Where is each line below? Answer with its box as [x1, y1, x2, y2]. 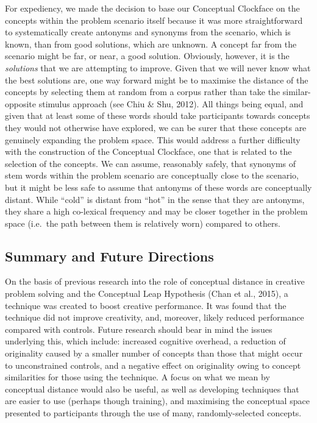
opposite [5, 97, 37, 110]
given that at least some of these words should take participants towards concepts [5, 109, 310, 122]
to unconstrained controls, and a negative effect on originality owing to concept [5, 358, 301, 371]
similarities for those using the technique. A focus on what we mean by [5, 371, 270, 383]
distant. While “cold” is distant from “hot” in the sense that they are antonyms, [5, 193, 305, 205]
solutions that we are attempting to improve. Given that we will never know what [5, 61, 311, 74]
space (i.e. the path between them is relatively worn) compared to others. [5, 216, 280, 229]
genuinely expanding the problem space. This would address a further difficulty [5, 133, 301, 146]
